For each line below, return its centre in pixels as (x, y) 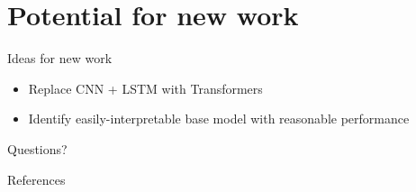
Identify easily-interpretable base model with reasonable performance (219, 119)
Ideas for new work (60, 58)
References (36, 179)
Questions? (37, 148)
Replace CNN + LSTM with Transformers (145, 88)
